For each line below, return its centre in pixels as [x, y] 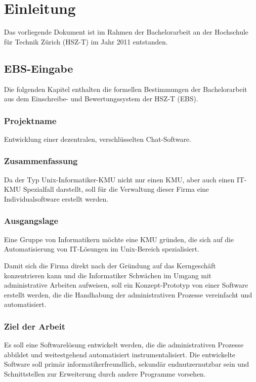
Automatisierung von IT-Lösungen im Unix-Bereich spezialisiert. [102, 249]
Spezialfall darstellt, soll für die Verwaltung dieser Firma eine [116, 189]
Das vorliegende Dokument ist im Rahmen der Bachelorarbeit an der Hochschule [126, 32]
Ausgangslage [31, 221]
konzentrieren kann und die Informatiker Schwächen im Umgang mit [108, 275]
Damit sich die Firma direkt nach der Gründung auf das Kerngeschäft [110, 265]
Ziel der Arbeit [35, 326]
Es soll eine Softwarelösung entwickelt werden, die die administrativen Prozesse [124, 345]
